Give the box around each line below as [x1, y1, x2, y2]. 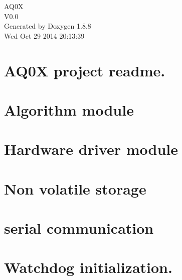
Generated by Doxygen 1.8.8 [4, 21, 91, 31]
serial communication [4, 218, 154, 238]
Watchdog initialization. [4, 257, 172, 277]
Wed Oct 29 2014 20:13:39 [4, 30, 85, 41]
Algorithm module [4, 99, 134, 120]
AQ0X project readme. [4, 60, 165, 80]
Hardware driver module [4, 139, 178, 159]
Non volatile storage [4, 178, 146, 199]
